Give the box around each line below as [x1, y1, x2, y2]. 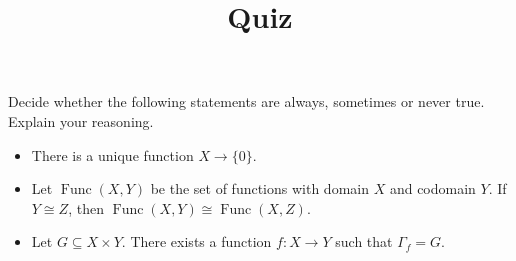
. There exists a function [121, 231, 272, 252]
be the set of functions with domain [150, 178, 369, 199]
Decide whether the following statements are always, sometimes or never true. [8, 91, 485, 112]
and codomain [389, 178, 476, 199]
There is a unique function [31, 144, 194, 165]
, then [68, 197, 104, 218]
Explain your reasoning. [8, 110, 154, 131]
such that [335, 231, 393, 252]
